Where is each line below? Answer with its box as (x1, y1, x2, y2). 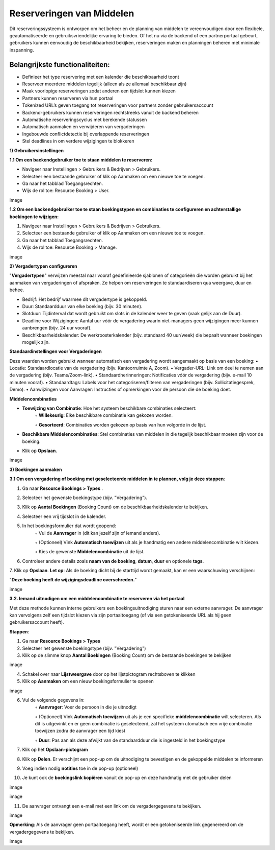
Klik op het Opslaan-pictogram (22, 746, 89, 753)
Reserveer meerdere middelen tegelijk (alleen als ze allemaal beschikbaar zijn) (22, 81, 187, 87)
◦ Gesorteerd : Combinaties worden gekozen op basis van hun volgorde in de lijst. (35, 421, 206, 428)
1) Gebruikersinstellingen (9, 147, 64, 153)
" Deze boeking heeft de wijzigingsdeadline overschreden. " (9, 577, 137, 583)
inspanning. (9, 46, 34, 53)
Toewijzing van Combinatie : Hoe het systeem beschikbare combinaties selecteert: (22, 405, 197, 411)
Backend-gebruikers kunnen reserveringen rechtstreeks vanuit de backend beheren (22, 109, 199, 115)
